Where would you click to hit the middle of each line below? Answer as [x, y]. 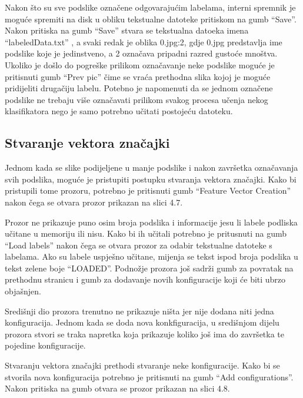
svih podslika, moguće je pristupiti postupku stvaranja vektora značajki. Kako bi [151, 179]
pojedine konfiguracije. [45, 345]
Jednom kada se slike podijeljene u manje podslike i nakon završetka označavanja [151, 168]
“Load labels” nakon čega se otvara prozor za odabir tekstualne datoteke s [139, 245]
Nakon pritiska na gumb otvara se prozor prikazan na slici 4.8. [117, 388]
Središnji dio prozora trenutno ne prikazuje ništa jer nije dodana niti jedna [139, 311]
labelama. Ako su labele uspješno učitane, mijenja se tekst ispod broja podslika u [151, 256]
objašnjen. [23, 291]
